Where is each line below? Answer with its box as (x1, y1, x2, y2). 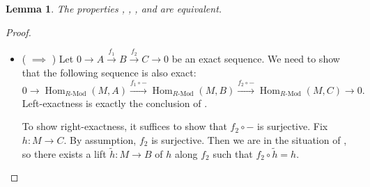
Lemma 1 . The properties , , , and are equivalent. (6, 1, 222, 15)
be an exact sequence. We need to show (171, 51, 340, 66)
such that (213, 146, 253, 161)
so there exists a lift (22, 146, 107, 161)
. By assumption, (63, 132, 137, 147)
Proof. (6, 24, 31, 39)
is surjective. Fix (257, 119, 328, 133)
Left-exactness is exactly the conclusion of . (22, 95, 208, 110)
